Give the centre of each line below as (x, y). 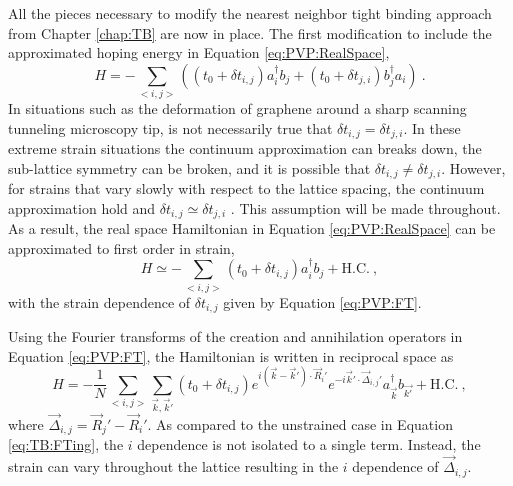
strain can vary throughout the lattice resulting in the (173, 466)
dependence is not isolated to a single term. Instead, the (309, 444)
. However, (473, 167)
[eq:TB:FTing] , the (66, 444)
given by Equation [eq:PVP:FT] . (322, 301)
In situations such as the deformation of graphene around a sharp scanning (237, 108)
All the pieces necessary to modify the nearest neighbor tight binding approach (250, 13)
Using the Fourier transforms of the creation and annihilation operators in (235, 336)
